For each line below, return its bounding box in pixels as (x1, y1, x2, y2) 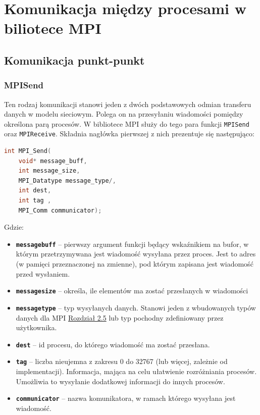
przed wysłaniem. (16, 268, 70, 279)
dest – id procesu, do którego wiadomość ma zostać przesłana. (16, 339, 210, 349)
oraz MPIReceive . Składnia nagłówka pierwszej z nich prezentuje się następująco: (4, 128, 254, 139)
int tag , (18, 197, 51, 204)
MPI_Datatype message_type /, (18, 177, 116, 184)
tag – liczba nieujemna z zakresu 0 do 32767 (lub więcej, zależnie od (16, 356, 228, 367)
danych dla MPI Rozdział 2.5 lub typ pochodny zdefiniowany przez (16, 312, 224, 323)
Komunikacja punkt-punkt (4, 52, 145, 68)
